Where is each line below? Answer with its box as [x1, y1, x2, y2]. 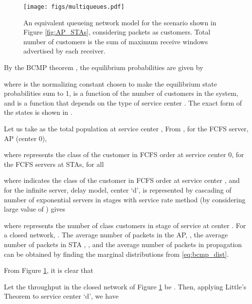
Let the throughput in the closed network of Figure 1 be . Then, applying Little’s [4, 281, 247, 291]
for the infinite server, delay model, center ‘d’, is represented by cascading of [4, 184, 232, 195]
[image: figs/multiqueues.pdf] [23, 3, 125, 10]
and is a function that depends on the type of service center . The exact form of [4, 97, 242, 107]
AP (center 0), [4, 133, 47, 143]
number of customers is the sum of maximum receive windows [23, 36, 208, 46]
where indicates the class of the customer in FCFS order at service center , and [4, 175, 240, 185]
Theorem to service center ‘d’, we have [4, 291, 119, 301]
